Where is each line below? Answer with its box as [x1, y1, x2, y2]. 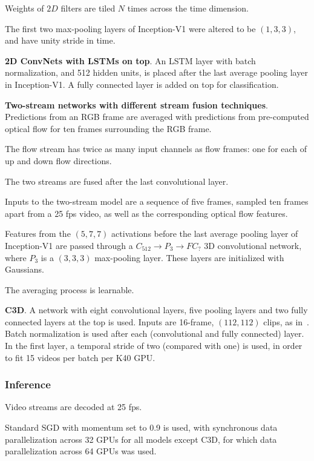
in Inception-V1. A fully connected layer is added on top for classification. [5, 78, 279, 90]
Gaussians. [5, 263, 44, 276]
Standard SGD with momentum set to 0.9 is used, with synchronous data [5, 421, 278, 434]
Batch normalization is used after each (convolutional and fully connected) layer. [5, 327, 304, 340]
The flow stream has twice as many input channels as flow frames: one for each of [5, 142, 307, 155]
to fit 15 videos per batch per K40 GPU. [5, 351, 155, 363]
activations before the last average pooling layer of [111, 227, 298, 240]
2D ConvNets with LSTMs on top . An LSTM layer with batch [5, 54, 256, 67]
